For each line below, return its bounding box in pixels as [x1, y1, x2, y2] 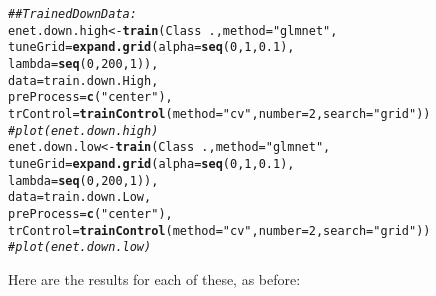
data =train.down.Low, [8, 190, 152, 205]
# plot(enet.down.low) [8, 240, 152, 255]
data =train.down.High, [8, 73, 159, 88]
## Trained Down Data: [8, 7, 137, 21]
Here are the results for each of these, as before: [8, 268, 301, 289]
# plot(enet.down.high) [8, 123, 159, 138]
